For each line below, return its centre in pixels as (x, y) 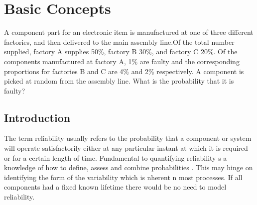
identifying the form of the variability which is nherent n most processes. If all (123, 177)
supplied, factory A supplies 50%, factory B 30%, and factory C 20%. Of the (121, 51)
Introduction (37, 117)
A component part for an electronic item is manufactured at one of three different (129, 32)
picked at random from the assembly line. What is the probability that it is (119, 81)
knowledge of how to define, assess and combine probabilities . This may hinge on (128, 167)
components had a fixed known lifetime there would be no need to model (115, 187)
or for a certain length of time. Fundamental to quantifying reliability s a (116, 157)
